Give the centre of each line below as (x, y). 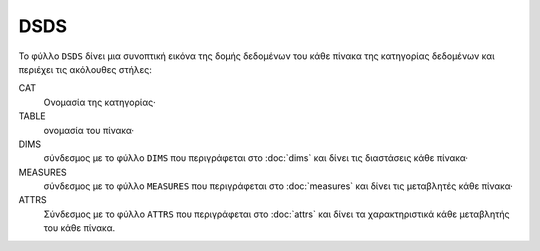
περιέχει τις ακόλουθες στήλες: (85, 69)
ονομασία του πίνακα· (89, 130)
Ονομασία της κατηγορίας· (99, 102)
